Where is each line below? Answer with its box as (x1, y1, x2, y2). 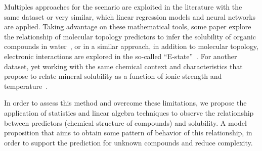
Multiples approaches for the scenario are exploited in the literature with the (4, 2, 242, 12)
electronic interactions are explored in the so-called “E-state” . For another (4, 51, 237, 61)
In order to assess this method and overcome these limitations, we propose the (4, 97, 247, 108)
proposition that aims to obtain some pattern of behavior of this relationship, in (4, 127, 252, 138)
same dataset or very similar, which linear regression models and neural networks (4, 11, 256, 22)
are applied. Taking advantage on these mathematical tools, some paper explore (4, 21, 251, 32)
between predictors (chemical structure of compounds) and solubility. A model (4, 117, 247, 128)
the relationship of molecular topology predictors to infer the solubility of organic (4, 31, 256, 41)
